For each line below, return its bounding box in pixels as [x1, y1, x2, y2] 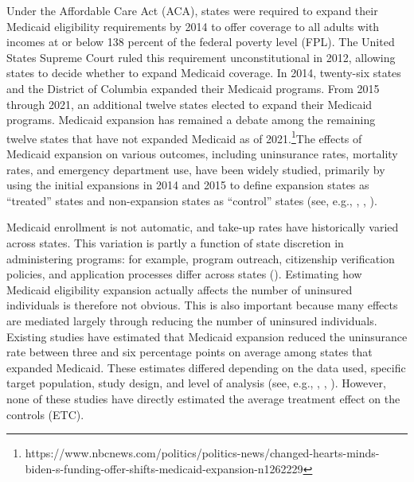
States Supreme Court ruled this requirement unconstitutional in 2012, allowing [6, 49, 396, 65]
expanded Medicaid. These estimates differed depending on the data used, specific [6, 359, 406, 375]
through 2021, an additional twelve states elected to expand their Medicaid [6, 95, 373, 112]
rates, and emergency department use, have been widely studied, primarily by [6, 161, 385, 177]
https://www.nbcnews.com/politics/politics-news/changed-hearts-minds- [25, 445, 380, 461]
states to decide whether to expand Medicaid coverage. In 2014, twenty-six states [6, 64, 401, 81]
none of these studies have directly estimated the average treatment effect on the [6, 390, 400, 406]
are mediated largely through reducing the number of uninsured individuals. [6, 312, 377, 328]
